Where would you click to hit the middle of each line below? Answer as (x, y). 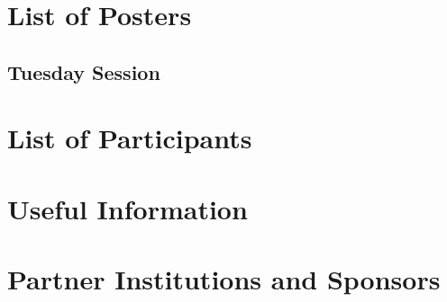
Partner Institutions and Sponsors (224, 279)
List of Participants (130, 138)
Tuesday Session (84, 71)
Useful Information (128, 208)
